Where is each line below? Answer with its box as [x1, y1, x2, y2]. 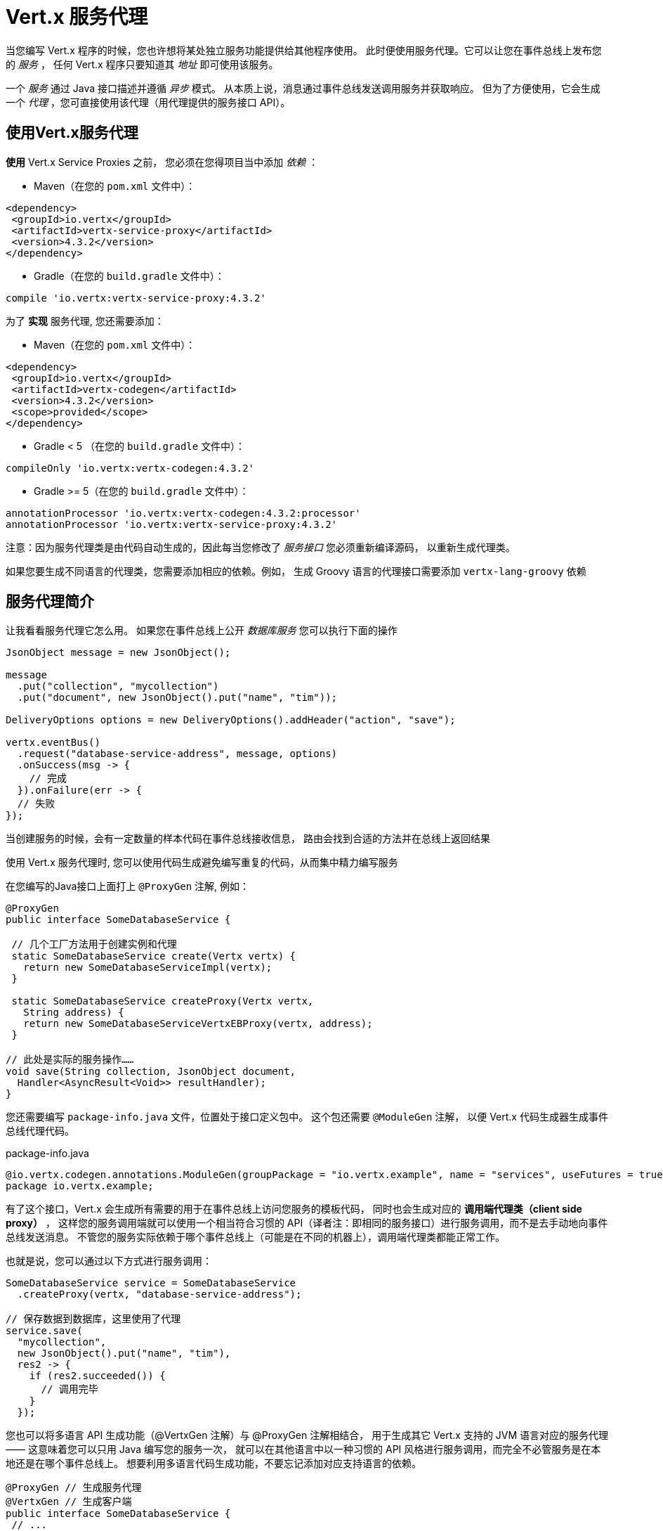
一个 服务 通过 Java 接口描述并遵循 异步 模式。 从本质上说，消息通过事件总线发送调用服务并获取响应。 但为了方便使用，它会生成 [6, 82, 600, 94]
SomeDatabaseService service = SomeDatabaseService [6, 1277, 296, 1289]
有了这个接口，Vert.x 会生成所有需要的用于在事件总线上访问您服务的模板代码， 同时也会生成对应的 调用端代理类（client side [6, 1203, 582, 1215]
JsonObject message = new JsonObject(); [6, 647, 231, 659]
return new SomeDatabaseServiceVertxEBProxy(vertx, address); [23, 1018, 373, 1030]
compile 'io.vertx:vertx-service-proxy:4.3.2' [6, 292, 266, 304]
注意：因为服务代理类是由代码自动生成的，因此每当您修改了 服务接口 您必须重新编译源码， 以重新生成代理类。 [6, 541, 516, 553]
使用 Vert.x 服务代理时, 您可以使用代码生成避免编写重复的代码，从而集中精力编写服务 [6, 856, 398, 869]
